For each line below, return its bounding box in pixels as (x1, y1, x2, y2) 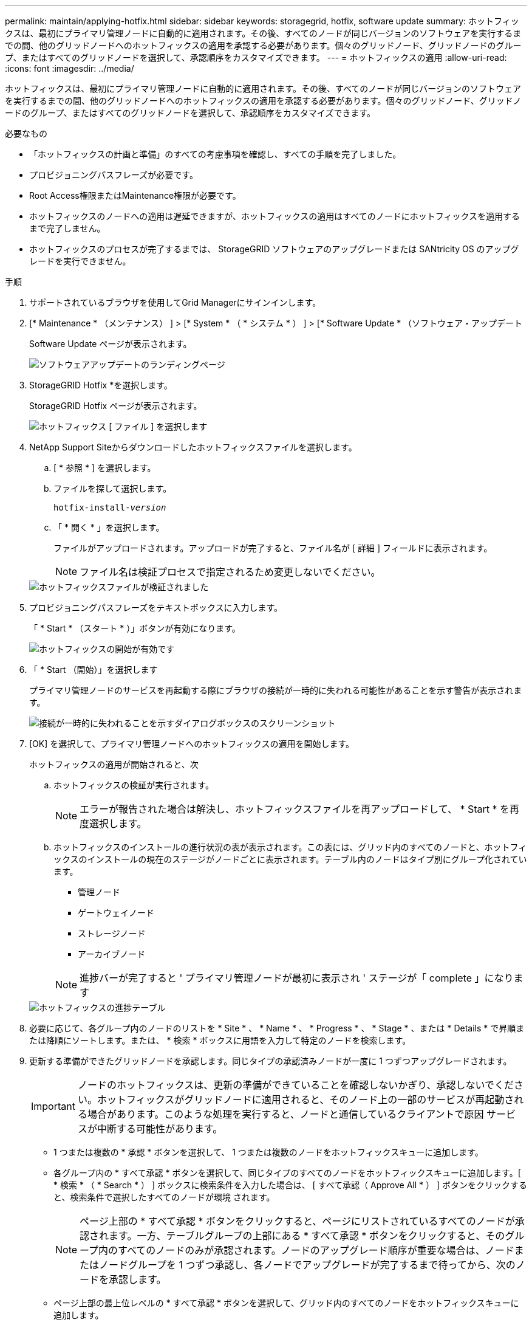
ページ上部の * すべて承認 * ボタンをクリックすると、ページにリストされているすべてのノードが (80, 1215, 515, 1227)
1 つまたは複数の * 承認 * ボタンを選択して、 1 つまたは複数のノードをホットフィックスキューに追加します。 (53, 1147, 483, 1157)
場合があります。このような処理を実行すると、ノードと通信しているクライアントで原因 (87, 1108, 484, 1120)
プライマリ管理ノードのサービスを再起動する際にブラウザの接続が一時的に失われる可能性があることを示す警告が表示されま (29, 685, 522, 695)
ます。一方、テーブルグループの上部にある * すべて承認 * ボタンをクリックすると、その (109, 1230, 505, 1242)
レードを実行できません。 (29, 256, 131, 266)
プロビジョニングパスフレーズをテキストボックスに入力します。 (29, 602, 283, 613)
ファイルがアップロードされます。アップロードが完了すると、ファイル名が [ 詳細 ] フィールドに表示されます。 (53, 543, 493, 553)
